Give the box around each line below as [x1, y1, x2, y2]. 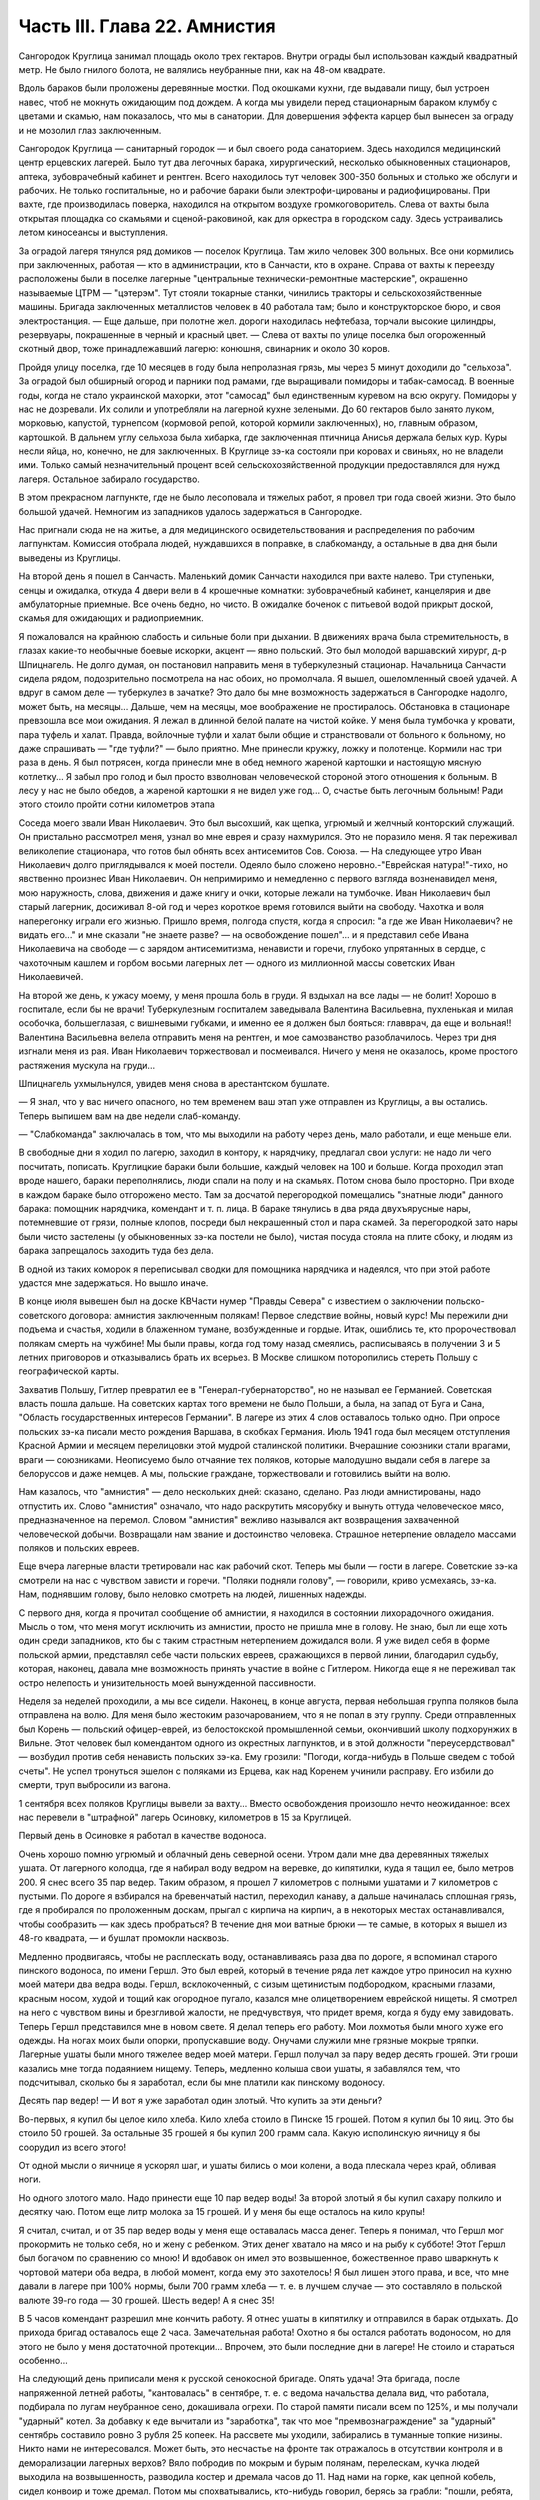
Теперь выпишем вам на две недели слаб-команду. [18, 1110, 242, 1122]
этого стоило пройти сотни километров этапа [18, 798, 215, 810]
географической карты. [18, 1365, 120, 1377]
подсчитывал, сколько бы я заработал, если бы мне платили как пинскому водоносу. [18, 2076, 385, 2089]
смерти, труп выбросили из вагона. [18, 1779, 171, 1791]
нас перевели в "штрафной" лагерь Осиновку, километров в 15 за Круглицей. [18, 1811, 352, 1824]
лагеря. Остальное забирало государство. [18, 473, 200, 485]
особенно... [18, 2355, 69, 2367]
